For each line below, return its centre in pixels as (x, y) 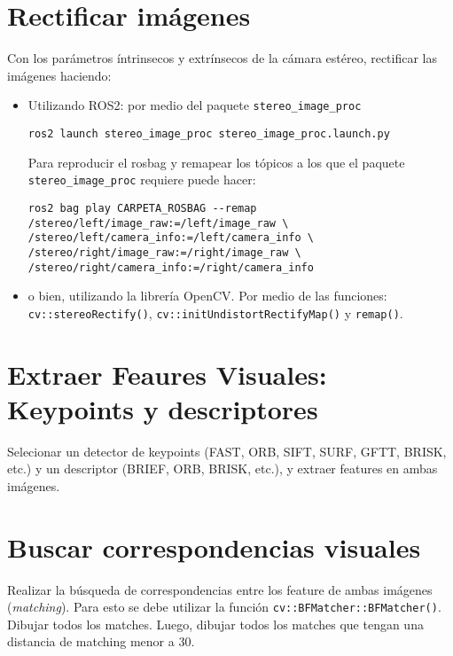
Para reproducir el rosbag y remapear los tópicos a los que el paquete (216, 162)
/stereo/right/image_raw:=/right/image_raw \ (164, 252)
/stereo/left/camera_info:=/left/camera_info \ (171, 238)
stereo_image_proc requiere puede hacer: (142, 180)
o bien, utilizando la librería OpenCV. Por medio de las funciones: (207, 296)
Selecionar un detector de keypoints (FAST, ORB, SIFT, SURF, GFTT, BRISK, (227, 451)
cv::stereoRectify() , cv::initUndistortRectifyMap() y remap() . (215, 312)
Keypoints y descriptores (163, 408)
